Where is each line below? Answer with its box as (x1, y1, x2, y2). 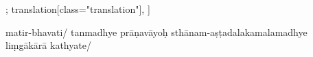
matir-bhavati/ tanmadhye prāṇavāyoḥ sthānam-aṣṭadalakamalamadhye (5, 24, 308, 39)
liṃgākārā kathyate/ (5, 38, 91, 52)
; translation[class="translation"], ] (5, 2, 150, 16)
